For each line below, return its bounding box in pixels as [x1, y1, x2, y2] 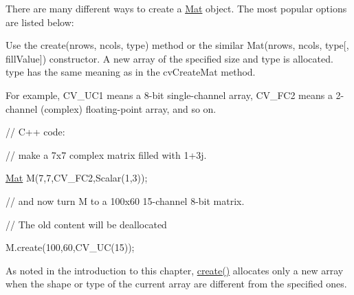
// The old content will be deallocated [5, 217, 167, 231]
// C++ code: [5, 124, 65, 139]
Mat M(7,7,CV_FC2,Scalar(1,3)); [5, 171, 148, 185]
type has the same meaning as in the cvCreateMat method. [5, 65, 256, 79]
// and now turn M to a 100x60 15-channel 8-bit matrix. [5, 193, 245, 208]
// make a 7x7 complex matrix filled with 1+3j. [5, 147, 207, 162]
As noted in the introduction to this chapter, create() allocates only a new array [5, 263, 344, 277]
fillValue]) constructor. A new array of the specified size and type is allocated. [5, 51, 333, 65]
